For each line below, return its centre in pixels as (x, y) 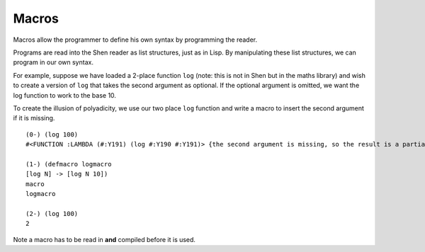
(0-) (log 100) (52, 134)
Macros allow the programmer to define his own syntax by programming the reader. (135, 40)
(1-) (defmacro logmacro (69, 164)
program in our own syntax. (53, 62)
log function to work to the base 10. (65, 95)
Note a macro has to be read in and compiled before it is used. (104, 239)
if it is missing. (34, 118)
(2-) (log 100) (52, 213)
